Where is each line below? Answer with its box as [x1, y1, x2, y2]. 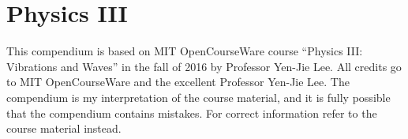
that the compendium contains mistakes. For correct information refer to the [6, 104, 377, 121]
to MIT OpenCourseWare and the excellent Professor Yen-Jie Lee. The [6, 73, 350, 90]
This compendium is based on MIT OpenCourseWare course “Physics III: [6, 43, 363, 59]
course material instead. [6, 120, 122, 137]
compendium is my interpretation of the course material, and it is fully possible [6, 88, 391, 105]
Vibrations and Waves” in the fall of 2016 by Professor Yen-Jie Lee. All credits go [6, 58, 402, 74]
